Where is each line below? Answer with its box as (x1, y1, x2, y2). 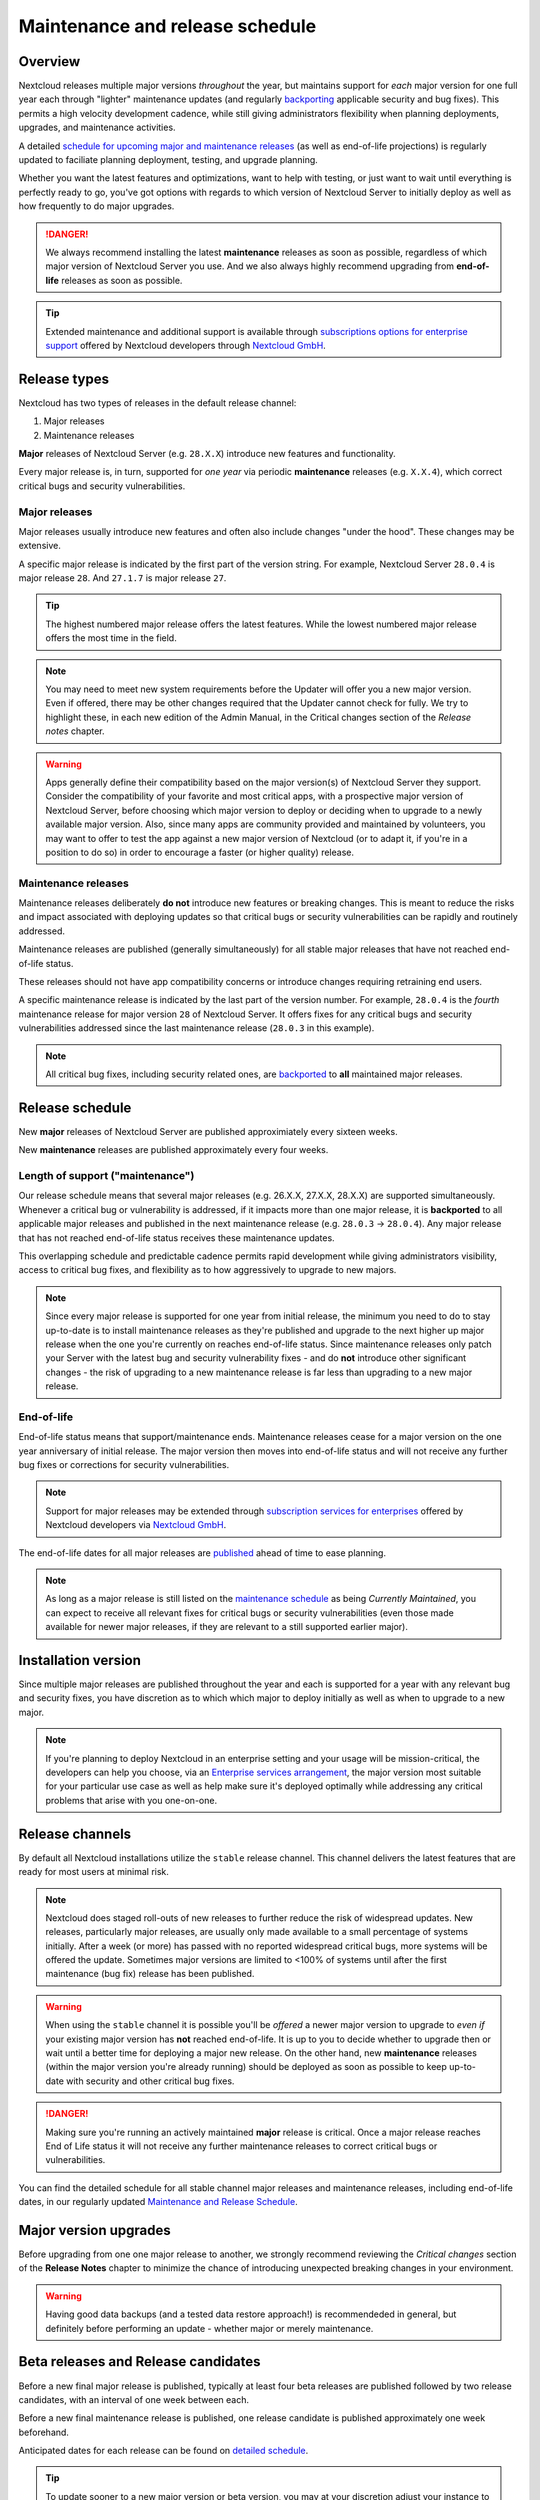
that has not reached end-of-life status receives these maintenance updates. (18, 1231, 335, 1244)
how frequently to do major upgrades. (18, 200, 175, 212)
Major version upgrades (18, 2221, 172, 2239)
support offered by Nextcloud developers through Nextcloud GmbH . (45, 339, 327, 351)
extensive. (18, 540, 62, 552)
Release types (18, 370, 110, 387)
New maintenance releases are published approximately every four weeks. (18, 1144, 329, 1156)
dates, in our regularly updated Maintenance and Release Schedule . (18, 2196, 299, 2208)
